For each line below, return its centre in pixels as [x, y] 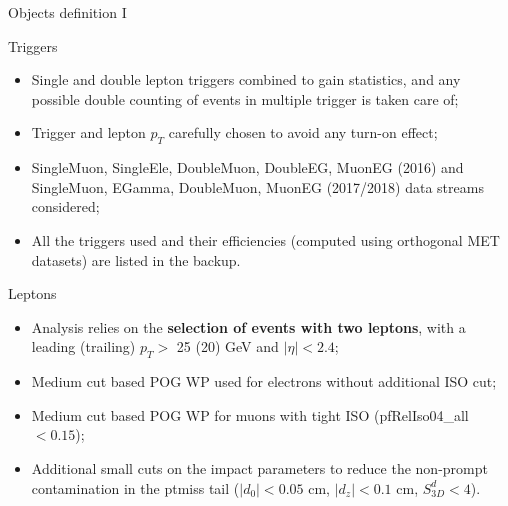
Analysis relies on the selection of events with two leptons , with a [248, 326]
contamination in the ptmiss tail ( [135, 487]
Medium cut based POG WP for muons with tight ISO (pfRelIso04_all [250, 414]
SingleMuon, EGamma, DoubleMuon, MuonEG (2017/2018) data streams [257, 186]
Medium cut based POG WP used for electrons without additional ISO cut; [264, 381]
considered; [65, 206]
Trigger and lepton [88, 132]
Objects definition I [67, 12]
